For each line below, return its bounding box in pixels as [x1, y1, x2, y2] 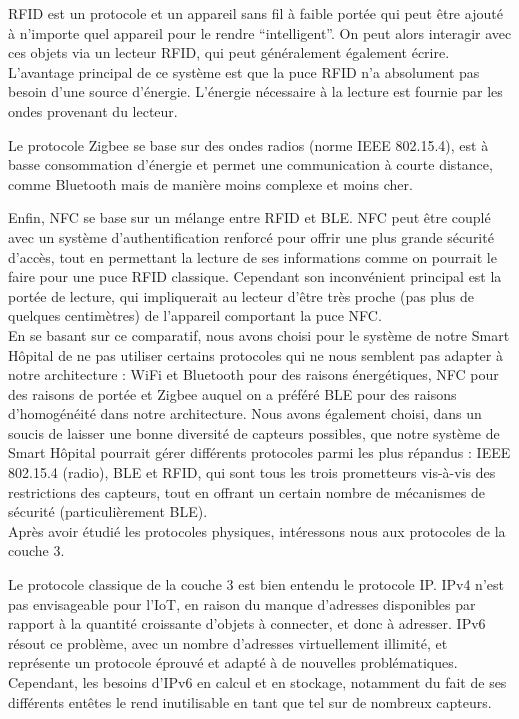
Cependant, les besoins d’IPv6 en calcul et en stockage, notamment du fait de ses [8, 672, 507, 692]
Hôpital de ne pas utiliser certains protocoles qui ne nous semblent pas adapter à [8, 344, 503, 365]
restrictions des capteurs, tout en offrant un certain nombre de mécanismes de [8, 481, 486, 502]
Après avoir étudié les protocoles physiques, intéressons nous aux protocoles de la [8, 520, 506, 541]
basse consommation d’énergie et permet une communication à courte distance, [8, 154, 493, 175]
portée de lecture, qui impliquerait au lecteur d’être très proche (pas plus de [8, 285, 475, 306]
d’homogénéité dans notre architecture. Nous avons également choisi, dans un [8, 403, 482, 424]
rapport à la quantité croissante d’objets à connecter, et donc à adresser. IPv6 [8, 613, 486, 634]
